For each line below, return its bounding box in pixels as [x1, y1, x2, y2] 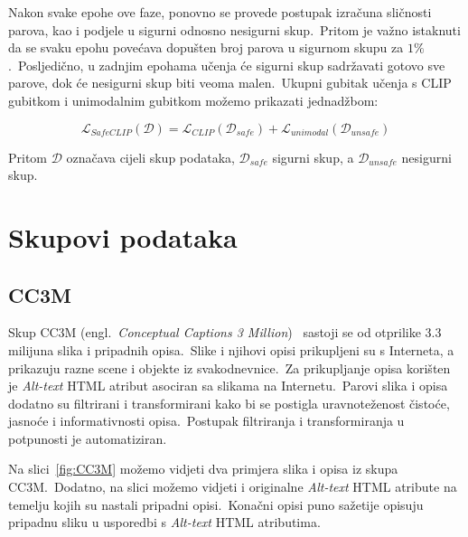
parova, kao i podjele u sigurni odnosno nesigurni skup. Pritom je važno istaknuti [8, 20, 461, 39]
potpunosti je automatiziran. [8, 429, 167, 447]
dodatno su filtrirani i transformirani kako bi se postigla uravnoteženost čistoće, [8, 393, 450, 412]
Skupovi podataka [8, 218, 238, 255]
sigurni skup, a [272, 147, 354, 166]
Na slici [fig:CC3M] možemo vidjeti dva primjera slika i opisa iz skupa [8, 459, 398, 478]
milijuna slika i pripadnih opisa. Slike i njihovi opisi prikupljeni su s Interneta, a [8, 340, 454, 359]
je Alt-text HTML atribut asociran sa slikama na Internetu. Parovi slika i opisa [8, 376, 448, 395]
